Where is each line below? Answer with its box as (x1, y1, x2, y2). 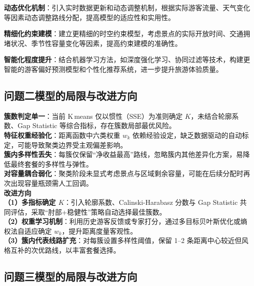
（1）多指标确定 (4, 197, 56, 207)
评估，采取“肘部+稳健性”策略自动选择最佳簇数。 (10, 206, 167, 217)
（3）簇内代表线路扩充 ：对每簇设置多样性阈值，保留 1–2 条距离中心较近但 (4, 235, 242, 245)
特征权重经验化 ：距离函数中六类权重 (4, 130, 120, 140)
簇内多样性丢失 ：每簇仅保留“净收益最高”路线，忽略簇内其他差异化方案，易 (4, 149, 243, 159)
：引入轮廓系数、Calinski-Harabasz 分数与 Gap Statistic (64, 197, 238, 207)
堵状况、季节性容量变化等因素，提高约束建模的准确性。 (4, 38, 182, 48)
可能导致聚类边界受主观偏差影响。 (17, 139, 127, 150)
